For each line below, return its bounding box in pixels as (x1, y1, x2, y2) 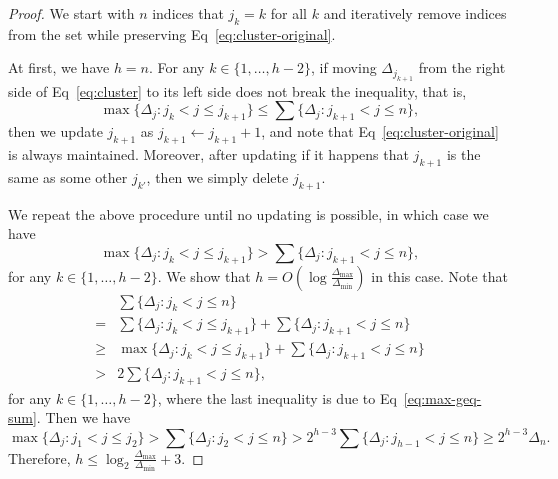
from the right (418, 57, 506, 78)
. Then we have (36, 407, 131, 428)
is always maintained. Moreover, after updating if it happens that (8, 143, 409, 164)
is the (446, 143, 481, 164)
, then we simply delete (146, 166, 289, 187)
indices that (152, 3, 224, 23)
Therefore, (8, 447, 71, 468)
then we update (8, 121, 103, 142)
